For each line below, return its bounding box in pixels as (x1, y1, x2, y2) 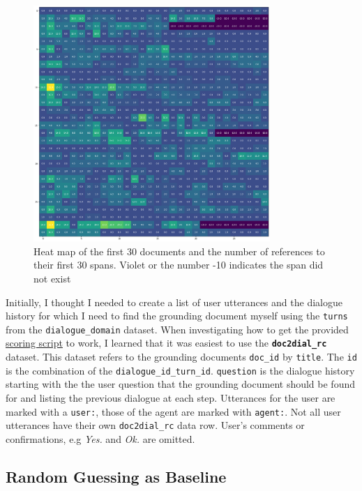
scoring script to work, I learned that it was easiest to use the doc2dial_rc (6, 335, 327, 350)
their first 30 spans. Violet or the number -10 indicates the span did (33, 257, 324, 272)
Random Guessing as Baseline (6, 465, 227, 487)
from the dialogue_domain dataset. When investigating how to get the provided (6, 322, 349, 336)
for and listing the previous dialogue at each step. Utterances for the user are (6, 391, 335, 405)
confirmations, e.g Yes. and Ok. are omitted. (6, 431, 195, 446)
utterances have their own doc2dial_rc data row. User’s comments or (6, 418, 305, 432)
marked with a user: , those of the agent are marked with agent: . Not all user (6, 404, 341, 418)
